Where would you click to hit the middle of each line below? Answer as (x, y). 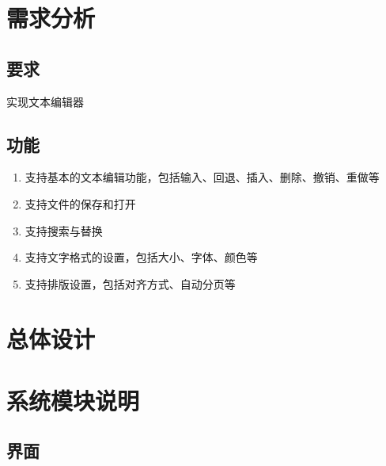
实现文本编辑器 (45, 101)
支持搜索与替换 (64, 230)
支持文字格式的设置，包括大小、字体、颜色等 (141, 257)
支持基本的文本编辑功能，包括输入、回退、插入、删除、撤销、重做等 (202, 177)
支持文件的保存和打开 (80, 203)
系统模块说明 (73, 400)
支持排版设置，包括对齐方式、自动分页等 (130, 283)
